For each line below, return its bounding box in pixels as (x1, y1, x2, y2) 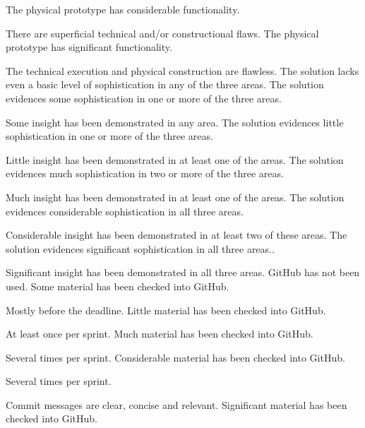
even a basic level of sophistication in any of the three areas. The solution (6, 77, 324, 92)
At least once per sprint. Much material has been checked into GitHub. (6, 326, 313, 341)
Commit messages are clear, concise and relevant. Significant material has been (6, 397, 347, 412)
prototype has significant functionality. (6, 40, 172, 54)
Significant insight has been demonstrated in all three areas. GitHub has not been (6, 265, 360, 280)
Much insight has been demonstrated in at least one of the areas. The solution (6, 189, 345, 204)
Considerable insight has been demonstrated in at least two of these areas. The (6, 227, 347, 242)
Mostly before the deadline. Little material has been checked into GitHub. (6, 302, 326, 317)
